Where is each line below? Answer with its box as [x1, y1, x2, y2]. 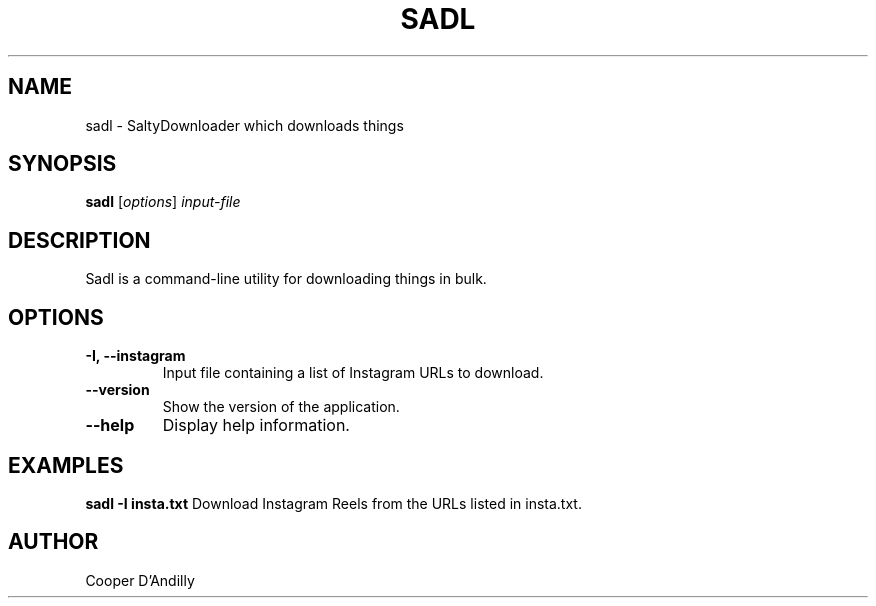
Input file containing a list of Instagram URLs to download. [162, 364, 544, 382]
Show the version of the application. [162, 398, 400, 416]
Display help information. [162, 415, 350, 436]
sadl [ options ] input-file [85, 193, 241, 211]
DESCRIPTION [8, 227, 151, 253]
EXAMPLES [8, 452, 124, 478]
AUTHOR [8, 529, 99, 555]
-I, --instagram [85, 347, 186, 365]
